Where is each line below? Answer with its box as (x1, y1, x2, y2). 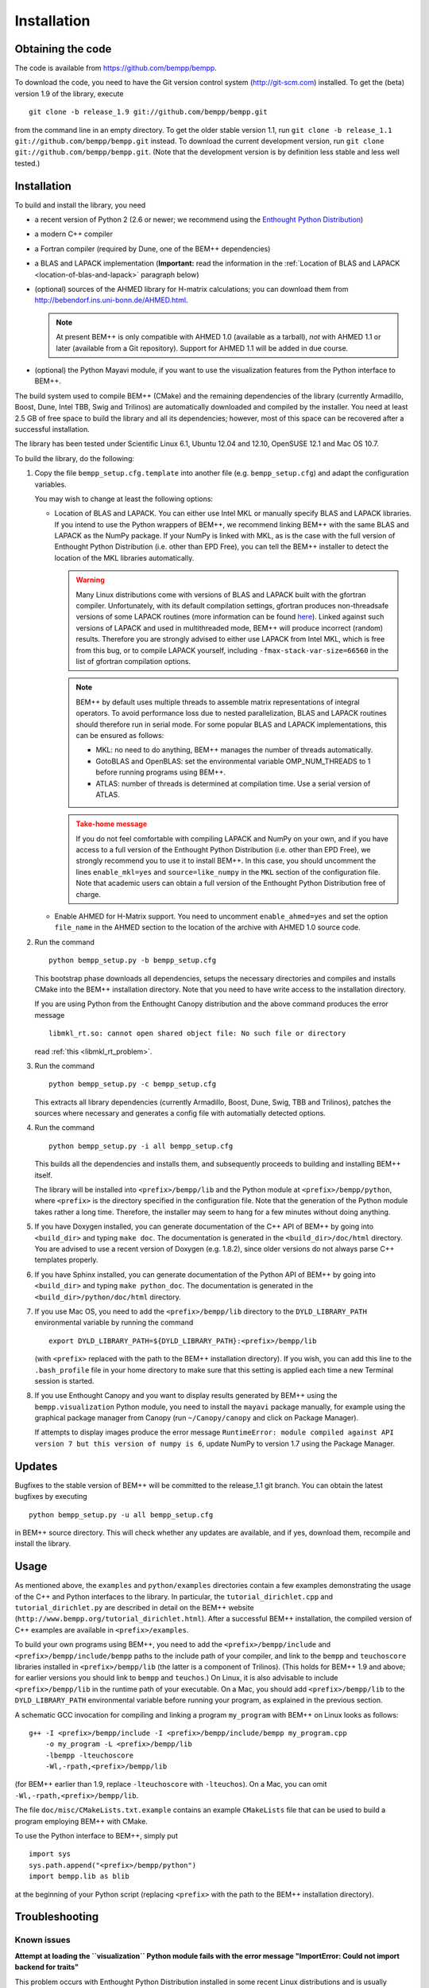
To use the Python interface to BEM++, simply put (14, 1831, 178, 1841)
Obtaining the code (14, 42, 112, 56)
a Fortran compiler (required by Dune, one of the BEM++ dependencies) (34, 243, 271, 254)
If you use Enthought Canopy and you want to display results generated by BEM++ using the (34, 1391, 338, 1400)
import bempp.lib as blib (29, 1872, 130, 1881)
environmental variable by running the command (34, 1318, 194, 1327)
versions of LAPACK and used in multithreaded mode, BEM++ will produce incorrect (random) (75, 623, 384, 632)
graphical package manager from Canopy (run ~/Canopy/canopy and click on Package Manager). (34, 1413, 359, 1423)
